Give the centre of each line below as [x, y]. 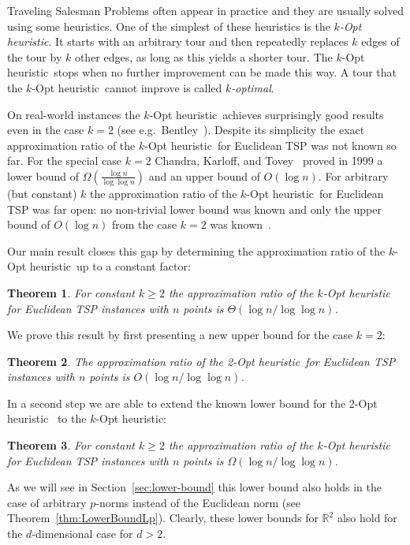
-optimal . [253, 87]
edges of [380, 41]
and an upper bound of [204, 175]
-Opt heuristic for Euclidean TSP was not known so [270, 145]
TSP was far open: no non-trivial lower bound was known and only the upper [195, 209]
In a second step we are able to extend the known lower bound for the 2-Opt [192, 403]
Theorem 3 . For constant [71, 445]
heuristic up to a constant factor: [110, 266]
